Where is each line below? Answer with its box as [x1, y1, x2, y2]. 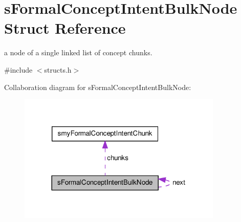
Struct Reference [4, 17, 126, 38]
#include [4, 64, 33, 75]
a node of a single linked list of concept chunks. [4, 47, 152, 58]
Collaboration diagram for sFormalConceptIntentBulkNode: [4, 81, 191, 92]
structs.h [44, 64, 72, 75]
